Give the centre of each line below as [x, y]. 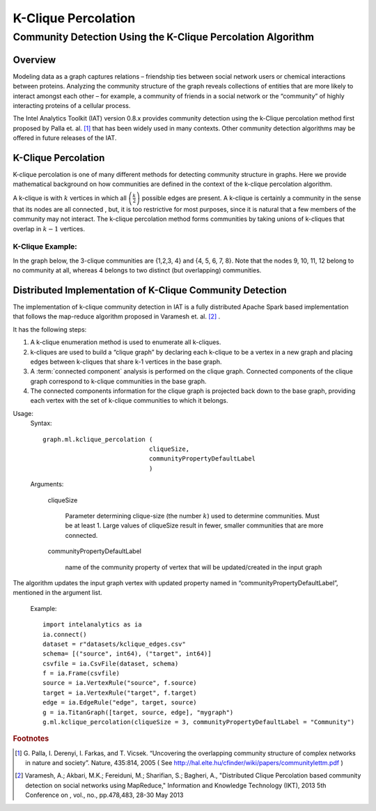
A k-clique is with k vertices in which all [70, 198]
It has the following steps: [50, 329]
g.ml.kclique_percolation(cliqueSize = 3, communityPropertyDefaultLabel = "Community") [199, 722]
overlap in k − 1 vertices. [49, 229]
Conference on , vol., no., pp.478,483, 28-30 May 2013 [104, 795]
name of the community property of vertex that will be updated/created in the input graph [194, 567]
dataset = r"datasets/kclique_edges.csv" [114, 644]
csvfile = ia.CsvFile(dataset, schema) [111, 663]
